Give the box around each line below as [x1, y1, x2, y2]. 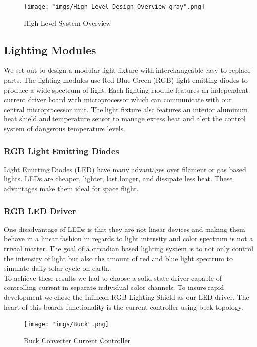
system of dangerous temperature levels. [4, 123, 126, 134]
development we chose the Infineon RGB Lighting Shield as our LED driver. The [4, 291, 249, 302]
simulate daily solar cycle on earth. [4, 263, 110, 273]
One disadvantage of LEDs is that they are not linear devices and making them [4, 224, 245, 234]
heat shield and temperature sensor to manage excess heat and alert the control [4, 114, 246, 124]
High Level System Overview [24, 17, 111, 28]
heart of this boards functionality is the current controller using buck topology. [4, 301, 243, 312]
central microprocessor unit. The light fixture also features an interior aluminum [4, 104, 248, 114]
